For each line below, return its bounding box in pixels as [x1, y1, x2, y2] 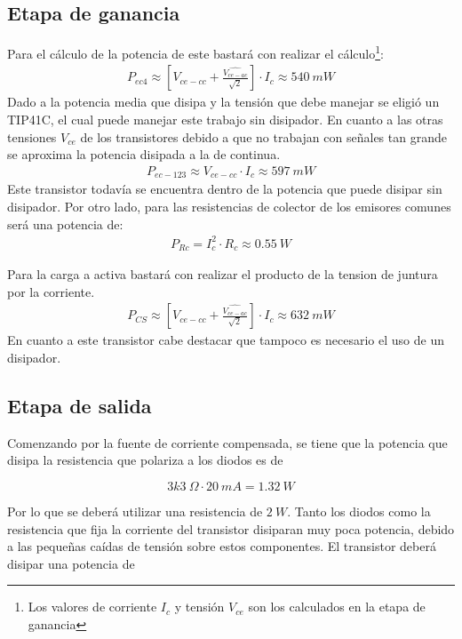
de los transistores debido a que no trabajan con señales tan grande [80, 127, 447, 146]
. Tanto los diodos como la [287, 501, 431, 520]
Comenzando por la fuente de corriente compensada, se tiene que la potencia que [7, 433, 448, 451]
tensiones [7, 127, 57, 146]
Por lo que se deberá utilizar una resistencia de [7, 501, 263, 520]
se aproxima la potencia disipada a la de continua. [7, 145, 281, 164]
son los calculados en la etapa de [248, 597, 426, 616]
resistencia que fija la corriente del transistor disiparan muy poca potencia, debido [7, 519, 455, 538]
